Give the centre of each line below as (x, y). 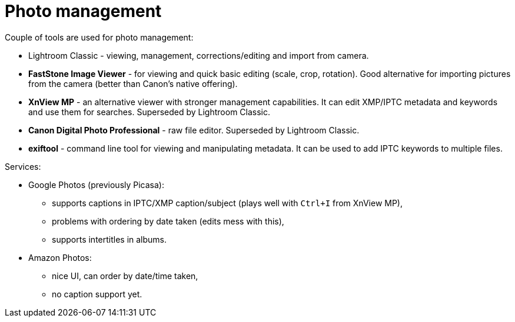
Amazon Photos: (60, 257)
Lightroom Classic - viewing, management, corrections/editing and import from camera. (199, 55)
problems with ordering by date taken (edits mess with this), (168, 221)
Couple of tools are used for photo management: (99, 37)
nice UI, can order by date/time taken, (125, 276)
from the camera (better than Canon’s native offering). (133, 83)
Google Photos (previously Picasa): (96, 185)
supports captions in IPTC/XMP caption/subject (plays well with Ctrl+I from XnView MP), (227, 203)
